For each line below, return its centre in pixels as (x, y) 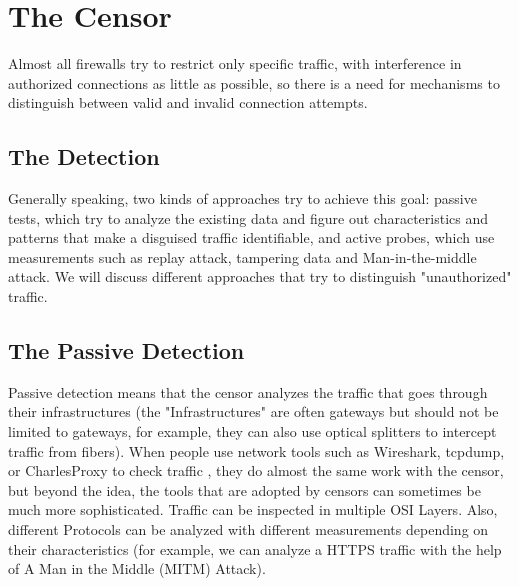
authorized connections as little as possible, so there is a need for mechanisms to (254, 82)
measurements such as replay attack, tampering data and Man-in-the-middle (242, 256)
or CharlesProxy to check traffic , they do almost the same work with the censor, (256, 470)
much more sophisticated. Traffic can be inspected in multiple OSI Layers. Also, (253, 509)
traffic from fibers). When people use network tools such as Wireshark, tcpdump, (256, 450)
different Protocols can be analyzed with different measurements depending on (248, 529)
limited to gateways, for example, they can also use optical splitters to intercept (252, 431)
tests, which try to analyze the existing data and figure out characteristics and (248, 217)
